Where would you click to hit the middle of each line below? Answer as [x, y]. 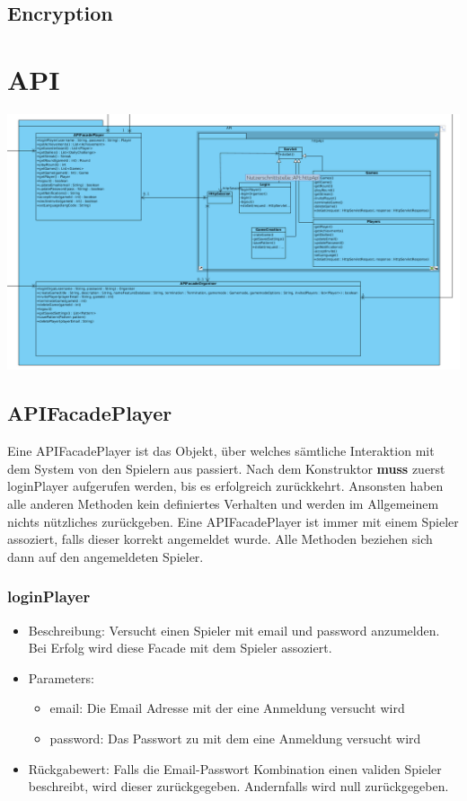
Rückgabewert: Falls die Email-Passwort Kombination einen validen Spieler [235, 768]
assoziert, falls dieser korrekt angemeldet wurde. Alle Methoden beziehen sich [220, 539]
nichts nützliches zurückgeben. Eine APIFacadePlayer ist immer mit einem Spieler [233, 521]
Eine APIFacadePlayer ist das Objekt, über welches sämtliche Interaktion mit [221, 451]
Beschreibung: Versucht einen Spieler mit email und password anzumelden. [234, 630]
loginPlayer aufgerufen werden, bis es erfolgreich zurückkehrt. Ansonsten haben [225, 486]
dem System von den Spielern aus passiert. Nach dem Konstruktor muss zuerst [226, 468]
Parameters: [61, 677]
